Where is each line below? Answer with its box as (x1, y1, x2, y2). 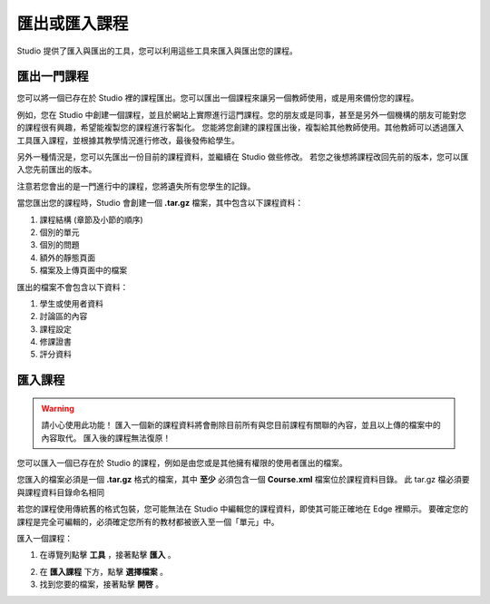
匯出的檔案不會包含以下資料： (16, 281, 129, 292)
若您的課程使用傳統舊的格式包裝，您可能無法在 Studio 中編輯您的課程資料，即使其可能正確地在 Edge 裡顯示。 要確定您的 (16, 503, 469, 514)
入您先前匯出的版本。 (16, 164, 97, 175)
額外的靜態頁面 (39, 252, 95, 263)
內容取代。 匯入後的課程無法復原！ (41, 432, 171, 443)
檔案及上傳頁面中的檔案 (39, 265, 127, 276)
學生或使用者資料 (39, 297, 103, 308)
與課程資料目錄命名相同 (16, 486, 104, 498)
